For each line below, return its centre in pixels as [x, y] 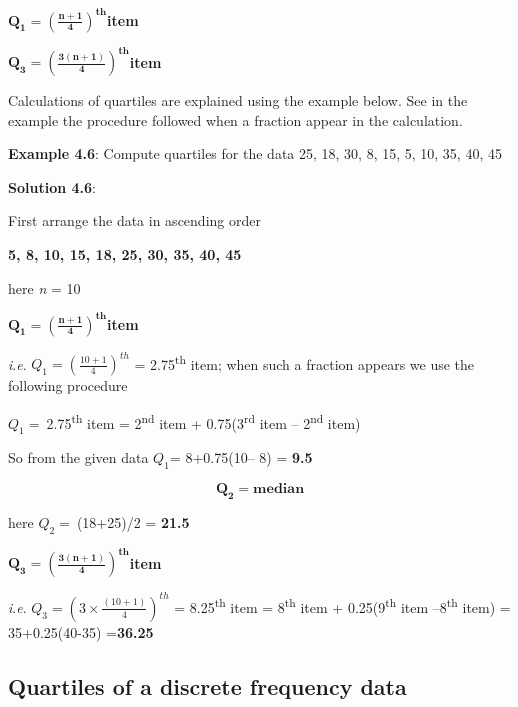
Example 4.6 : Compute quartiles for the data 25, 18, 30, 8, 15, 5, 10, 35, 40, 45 [255, 153]
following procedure [68, 385]
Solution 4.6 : [52, 186]
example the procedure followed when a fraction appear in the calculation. [235, 119]
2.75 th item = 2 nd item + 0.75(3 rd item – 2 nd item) [203, 421]
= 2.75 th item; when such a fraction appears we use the [304, 362]
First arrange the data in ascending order [134, 220]
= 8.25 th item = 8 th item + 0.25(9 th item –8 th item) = [342, 605]
